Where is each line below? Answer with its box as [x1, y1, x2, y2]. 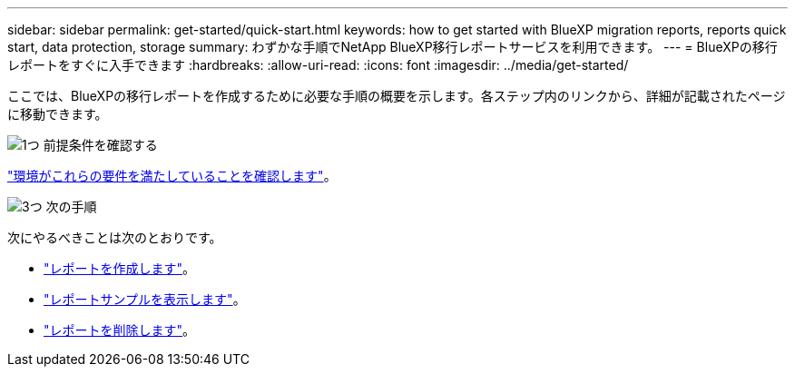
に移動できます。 [7, 106, 108, 122]
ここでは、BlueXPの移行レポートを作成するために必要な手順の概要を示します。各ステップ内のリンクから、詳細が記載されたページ [7, 88, 786, 103]
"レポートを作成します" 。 [44, 261, 196, 276]
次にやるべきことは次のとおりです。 [7, 230, 222, 245]
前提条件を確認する [43, 137, 158, 153]
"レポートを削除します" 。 [44, 322, 196, 338]
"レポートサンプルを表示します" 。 [44, 291, 246, 307]
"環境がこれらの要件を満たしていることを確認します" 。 [7, 168, 337, 183]
